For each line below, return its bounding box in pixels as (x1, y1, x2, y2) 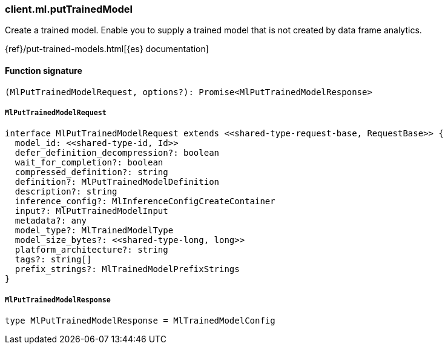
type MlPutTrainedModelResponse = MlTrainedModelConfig (5, 316, 275, 326)
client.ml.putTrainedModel (5, 3, 133, 15)
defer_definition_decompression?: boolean (15, 148, 220, 158)
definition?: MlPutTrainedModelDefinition (15, 177, 220, 187)
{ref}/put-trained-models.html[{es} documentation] (5, 44, 209, 55)
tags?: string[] (15, 254, 92, 265)
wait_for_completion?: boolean (15, 158, 163, 168)
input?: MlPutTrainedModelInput (15, 206, 168, 216)
